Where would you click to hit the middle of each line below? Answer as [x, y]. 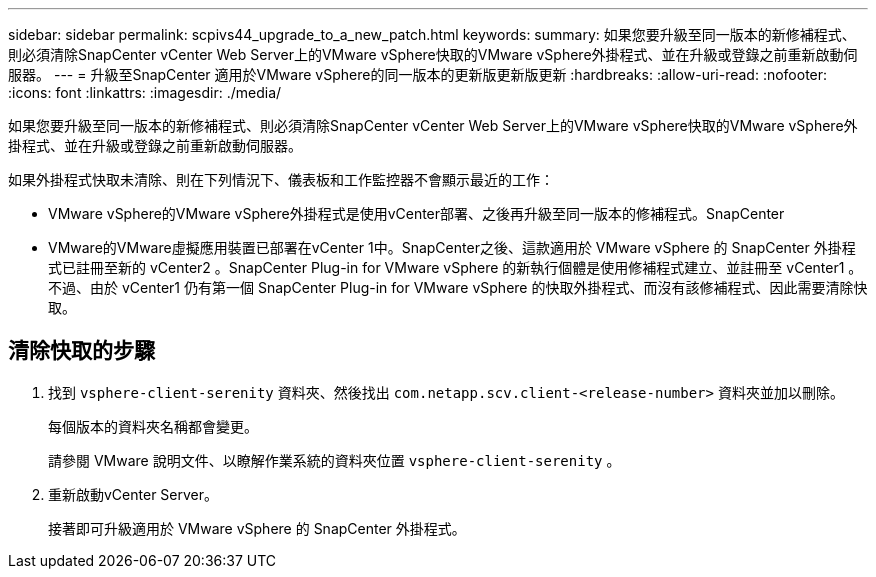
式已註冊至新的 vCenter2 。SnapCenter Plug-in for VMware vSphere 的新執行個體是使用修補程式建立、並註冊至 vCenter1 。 [455, 267]
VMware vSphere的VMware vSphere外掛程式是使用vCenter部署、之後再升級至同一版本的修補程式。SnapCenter [416, 213]
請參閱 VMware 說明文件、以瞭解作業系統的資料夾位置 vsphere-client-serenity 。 [334, 460]
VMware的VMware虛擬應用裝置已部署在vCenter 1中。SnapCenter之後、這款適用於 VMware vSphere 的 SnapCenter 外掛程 [452, 247]
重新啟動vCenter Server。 [133, 494]
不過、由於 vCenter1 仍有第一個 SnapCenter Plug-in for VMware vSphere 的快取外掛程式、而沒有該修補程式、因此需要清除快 [458, 287]
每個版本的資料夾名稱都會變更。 [153, 426]
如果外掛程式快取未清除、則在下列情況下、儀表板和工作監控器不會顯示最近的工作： [281, 179]
